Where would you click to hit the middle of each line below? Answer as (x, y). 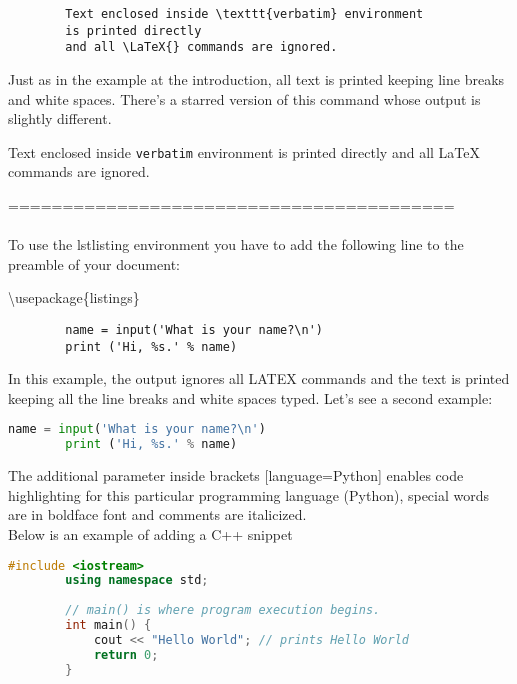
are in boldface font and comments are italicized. (157, 514)
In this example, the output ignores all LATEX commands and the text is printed (259, 378)
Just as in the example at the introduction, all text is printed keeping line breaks (256, 78)
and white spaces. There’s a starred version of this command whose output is (244, 98)
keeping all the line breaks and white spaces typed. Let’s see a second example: (250, 397)
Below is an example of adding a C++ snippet (150, 534)
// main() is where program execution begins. (223, 610)
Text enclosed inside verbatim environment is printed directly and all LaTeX (244, 151)
